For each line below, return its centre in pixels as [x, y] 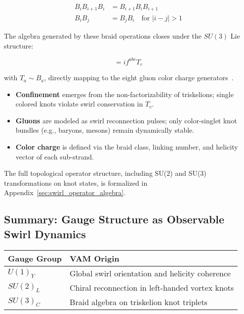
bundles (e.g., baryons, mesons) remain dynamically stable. [105, 130]
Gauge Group [35, 258]
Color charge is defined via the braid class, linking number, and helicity [127, 147]
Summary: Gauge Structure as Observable [114, 219]
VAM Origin [95, 258]
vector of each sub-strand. [55, 156]
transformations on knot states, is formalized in [76, 183]
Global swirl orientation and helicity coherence [150, 273]
